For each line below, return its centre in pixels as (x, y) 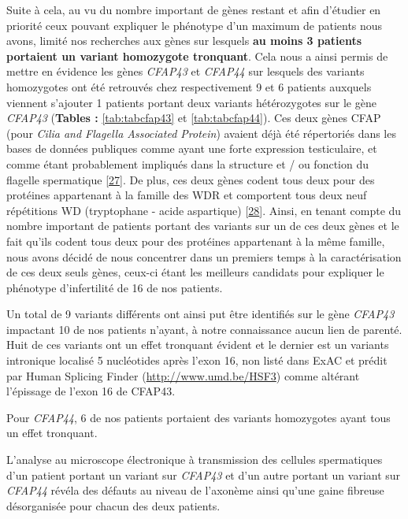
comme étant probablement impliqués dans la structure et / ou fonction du (188, 163)
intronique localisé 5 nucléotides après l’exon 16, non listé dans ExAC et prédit (197, 360)
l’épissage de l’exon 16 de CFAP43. (91, 391)
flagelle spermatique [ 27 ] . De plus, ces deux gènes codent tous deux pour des (191, 179)
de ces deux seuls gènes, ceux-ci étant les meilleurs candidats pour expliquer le (195, 272)
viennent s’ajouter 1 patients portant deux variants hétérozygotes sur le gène (191, 102)
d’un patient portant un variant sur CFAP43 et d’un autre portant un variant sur (204, 475)
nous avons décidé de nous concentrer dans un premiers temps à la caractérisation (204, 256)
